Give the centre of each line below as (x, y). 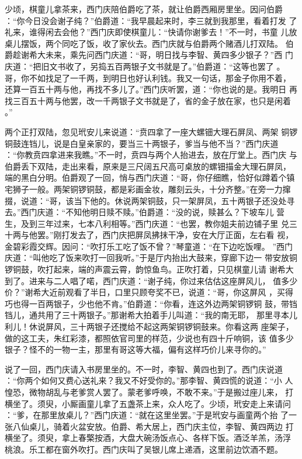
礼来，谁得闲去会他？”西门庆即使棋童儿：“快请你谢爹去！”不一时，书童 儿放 (151, 32)
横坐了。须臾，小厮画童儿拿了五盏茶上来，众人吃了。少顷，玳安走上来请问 (148, 403)
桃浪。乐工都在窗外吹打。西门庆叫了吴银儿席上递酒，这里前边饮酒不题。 (144, 449)
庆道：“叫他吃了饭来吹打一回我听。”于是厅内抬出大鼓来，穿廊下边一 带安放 (147, 258)
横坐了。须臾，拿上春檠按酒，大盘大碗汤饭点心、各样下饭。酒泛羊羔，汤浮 (148, 438)
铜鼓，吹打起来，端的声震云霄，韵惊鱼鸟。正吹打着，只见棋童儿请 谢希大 (153, 269)
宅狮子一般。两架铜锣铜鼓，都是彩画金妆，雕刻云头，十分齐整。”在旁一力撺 (148, 189)
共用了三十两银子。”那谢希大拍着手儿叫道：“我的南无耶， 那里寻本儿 (167, 315)
